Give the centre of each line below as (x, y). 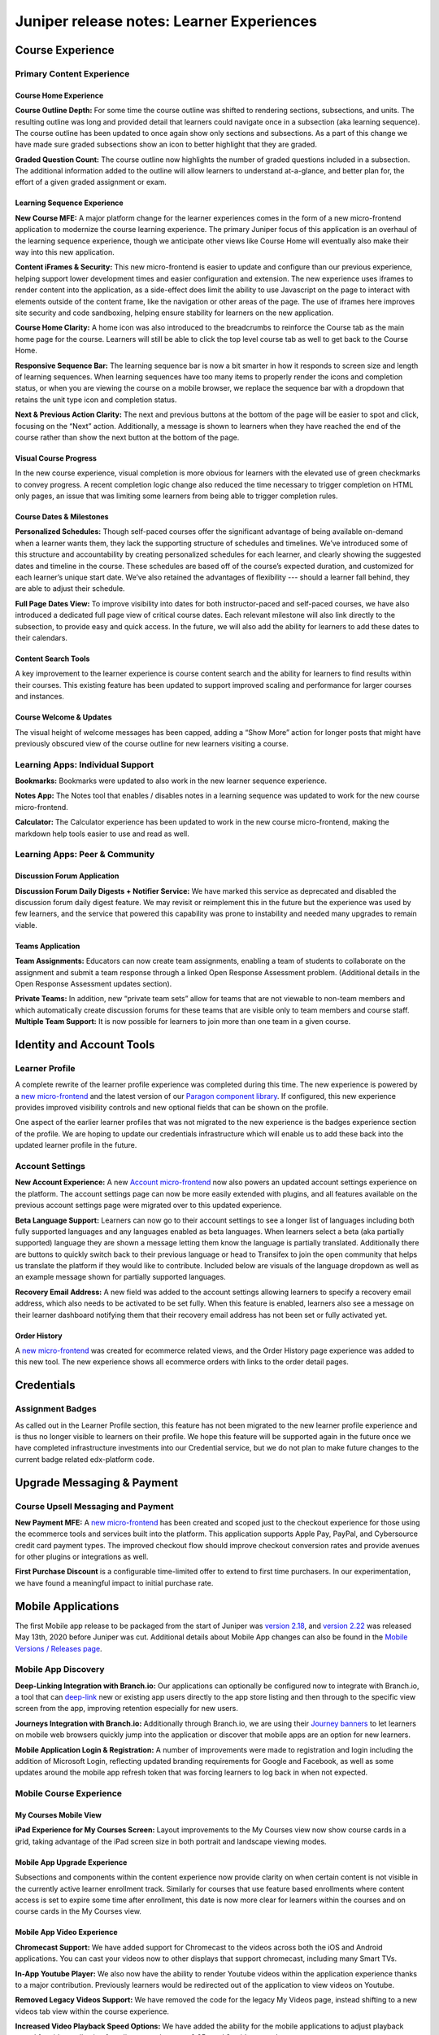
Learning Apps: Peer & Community (85, 855)
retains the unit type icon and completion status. (96, 400)
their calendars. (41, 637)
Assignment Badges (56, 1409)
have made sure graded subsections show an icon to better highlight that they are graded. (166, 144)
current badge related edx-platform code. (85, 1459)
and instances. (40, 697)
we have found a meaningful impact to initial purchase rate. (114, 1582)
